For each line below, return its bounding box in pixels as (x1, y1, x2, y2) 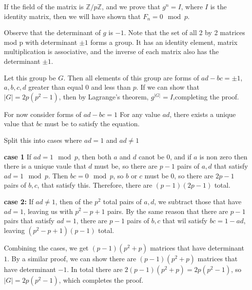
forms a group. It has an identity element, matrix (90, 37, 238, 47)
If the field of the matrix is (4, 1, 84, 11)
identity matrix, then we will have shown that (4, 11, 141, 21)
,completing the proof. (173, 91, 239, 101)
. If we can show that (136, 82, 199, 92)
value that (4, 118, 34, 129)
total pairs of (103, 196, 142, 206)
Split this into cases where (4, 135, 82, 145)
